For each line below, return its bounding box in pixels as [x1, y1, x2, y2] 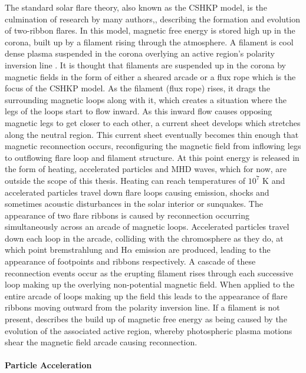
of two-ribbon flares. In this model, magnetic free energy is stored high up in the [5, 24, 295, 37]
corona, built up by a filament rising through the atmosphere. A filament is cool [5, 35, 294, 48]
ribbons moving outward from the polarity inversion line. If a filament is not [5, 301, 280, 313]
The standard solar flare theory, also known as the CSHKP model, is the [5, 1, 267, 13]
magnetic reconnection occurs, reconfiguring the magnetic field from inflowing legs [5, 140, 301, 152]
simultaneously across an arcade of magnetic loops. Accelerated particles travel [5, 220, 289, 233]
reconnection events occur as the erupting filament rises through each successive [5, 266, 294, 279]
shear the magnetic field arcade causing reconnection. [5, 336, 198, 348]
